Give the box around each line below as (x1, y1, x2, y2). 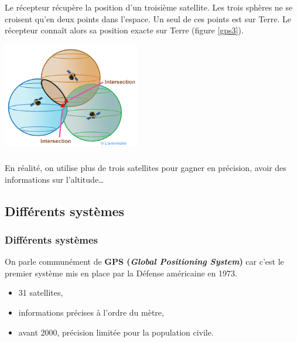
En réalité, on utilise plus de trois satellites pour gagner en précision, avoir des (5, 162, 286, 173)
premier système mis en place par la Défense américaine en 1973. (5, 266, 237, 279)
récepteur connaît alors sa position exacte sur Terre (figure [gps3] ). (5, 24, 244, 36)
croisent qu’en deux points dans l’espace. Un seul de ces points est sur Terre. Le (5, 12, 292, 25)
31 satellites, (18, 286, 63, 299)
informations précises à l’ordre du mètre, (18, 306, 164, 318)
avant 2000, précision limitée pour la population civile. (18, 326, 214, 338)
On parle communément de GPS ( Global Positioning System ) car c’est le (5, 255, 284, 268)
